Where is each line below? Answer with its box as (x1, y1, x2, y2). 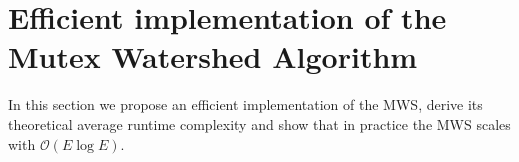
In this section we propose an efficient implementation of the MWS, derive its (8, 94, 483, 115)
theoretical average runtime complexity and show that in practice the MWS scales (8, 113, 511, 134)
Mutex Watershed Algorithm (8, 36, 418, 77)
